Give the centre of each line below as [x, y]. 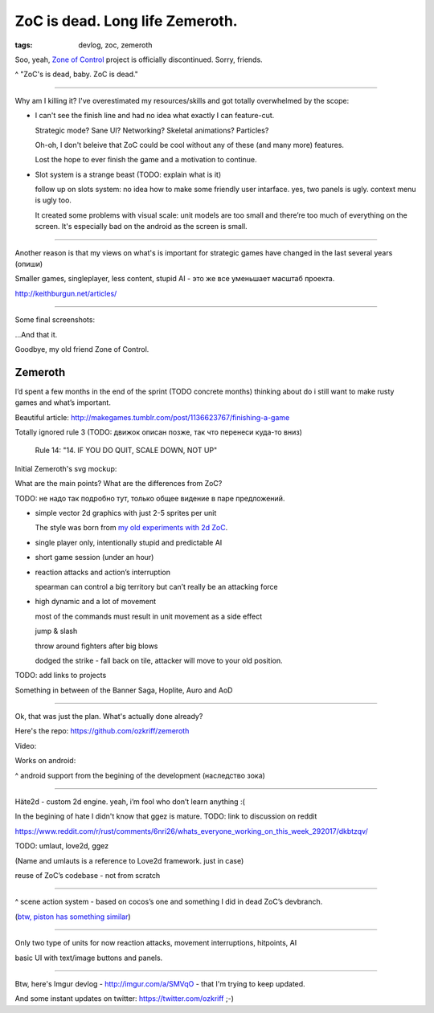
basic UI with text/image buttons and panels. [89, 958]
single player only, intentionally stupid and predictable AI [129, 542]
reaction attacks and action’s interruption [103, 572]
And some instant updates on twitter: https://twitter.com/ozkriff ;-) [125, 999]
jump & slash [56, 631]
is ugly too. [53, 200]
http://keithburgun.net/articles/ [66, 293]
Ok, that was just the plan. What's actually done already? [109, 717]
